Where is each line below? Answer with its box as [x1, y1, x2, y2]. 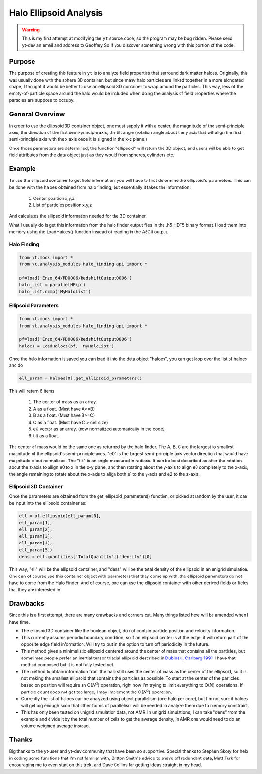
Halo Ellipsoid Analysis [9, 7, 103, 18]
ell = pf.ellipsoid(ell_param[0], [19, 513, 101, 519]
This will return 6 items [9, 388, 55, 394]
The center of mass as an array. [33, 399, 97, 405]
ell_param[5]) [19, 547, 53, 553]
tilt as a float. [33, 433, 59, 439]
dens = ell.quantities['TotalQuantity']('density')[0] [19, 554, 152, 560]
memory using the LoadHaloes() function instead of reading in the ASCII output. [9, 229, 169, 235]
